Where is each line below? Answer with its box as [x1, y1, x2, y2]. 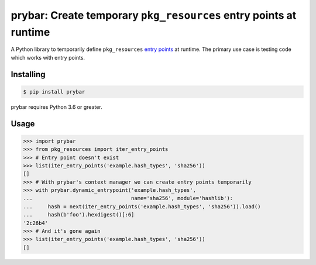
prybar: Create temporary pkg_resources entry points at [11, 9, 297, 22]
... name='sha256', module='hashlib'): [23, 195, 233, 202]
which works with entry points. [11, 54, 85, 61]
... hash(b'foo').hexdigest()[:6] [23, 211, 135, 218]
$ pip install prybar [23, 88, 85, 95]
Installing [11, 69, 46, 79]
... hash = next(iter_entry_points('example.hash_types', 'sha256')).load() [23, 203, 261, 210]
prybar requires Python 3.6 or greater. [11, 103, 102, 111]
